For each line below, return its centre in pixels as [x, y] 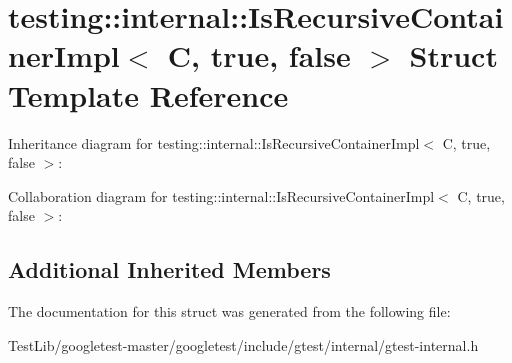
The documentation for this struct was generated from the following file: [229, 311]
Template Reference [148, 94]
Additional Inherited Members [169, 269]
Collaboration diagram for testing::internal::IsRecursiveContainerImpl [221, 195]
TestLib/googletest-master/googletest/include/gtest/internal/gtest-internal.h [243, 344]
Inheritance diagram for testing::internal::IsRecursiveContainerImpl [214, 142]
